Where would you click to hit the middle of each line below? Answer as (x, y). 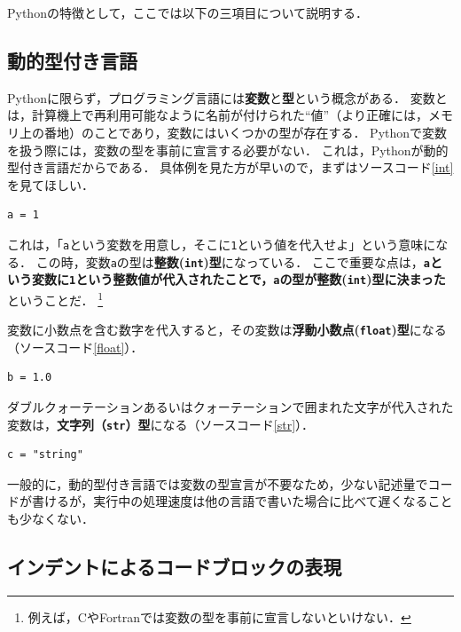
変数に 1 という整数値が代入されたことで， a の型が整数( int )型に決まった (238, 279)
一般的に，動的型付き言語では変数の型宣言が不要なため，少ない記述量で (218, 483)
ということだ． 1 (55, 298)
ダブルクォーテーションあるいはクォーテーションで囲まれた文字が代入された (230, 407)
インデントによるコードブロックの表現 (175, 567)
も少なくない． (51, 519)
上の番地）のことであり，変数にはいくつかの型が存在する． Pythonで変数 (233, 132)
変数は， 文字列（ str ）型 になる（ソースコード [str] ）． (161, 424)
